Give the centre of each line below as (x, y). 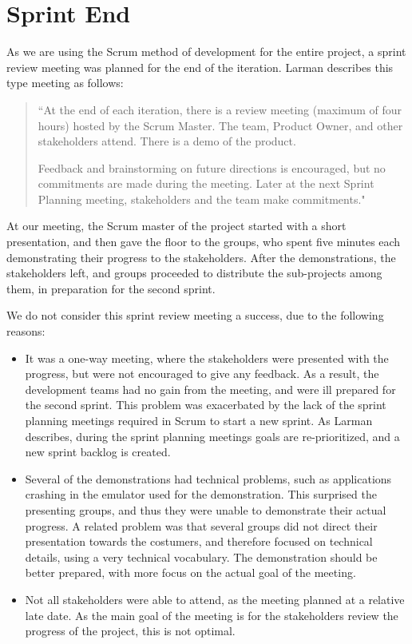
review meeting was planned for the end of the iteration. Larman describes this (200, 67)
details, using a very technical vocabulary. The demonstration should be (201, 557)
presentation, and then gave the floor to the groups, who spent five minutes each (204, 242)
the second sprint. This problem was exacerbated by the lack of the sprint (206, 405)
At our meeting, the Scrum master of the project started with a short (176, 226)
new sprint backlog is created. (98, 452)
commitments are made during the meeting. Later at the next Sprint (206, 183)
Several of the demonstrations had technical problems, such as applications (208, 478)
